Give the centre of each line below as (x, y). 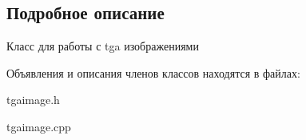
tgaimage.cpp (39, 126)
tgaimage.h (33, 100)
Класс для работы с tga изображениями (103, 46)
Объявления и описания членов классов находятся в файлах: (153, 72)
